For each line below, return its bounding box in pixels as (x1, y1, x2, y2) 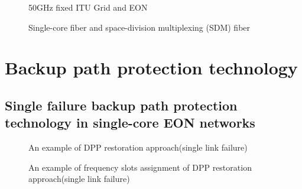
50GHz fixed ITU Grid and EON (28, 1, 148, 13)
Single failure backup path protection (5, 96, 238, 114)
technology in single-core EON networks (5, 113, 255, 132)
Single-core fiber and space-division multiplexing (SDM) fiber (28, 21, 251, 33)
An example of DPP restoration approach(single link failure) (28, 141, 248, 154)
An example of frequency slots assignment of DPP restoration (28, 161, 252, 173)
